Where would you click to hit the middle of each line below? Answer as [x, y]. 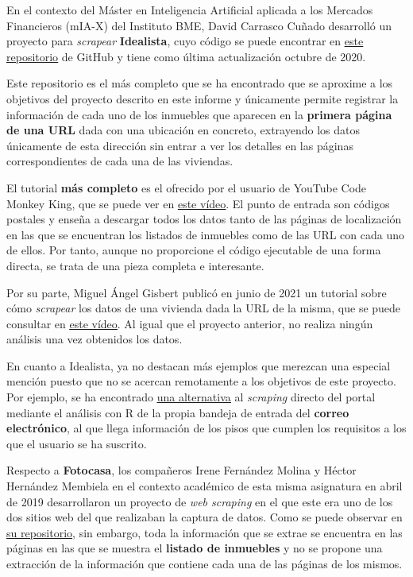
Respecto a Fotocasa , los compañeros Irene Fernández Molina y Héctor [181, 470]
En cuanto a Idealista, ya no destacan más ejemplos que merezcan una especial [199, 365]
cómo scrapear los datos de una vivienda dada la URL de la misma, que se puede [204, 308]
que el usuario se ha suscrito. [77, 443]
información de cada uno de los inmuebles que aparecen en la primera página [199, 114]
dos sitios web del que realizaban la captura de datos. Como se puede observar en [205, 517]
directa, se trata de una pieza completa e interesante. [135, 265]
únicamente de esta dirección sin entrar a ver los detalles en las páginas [180, 145]
